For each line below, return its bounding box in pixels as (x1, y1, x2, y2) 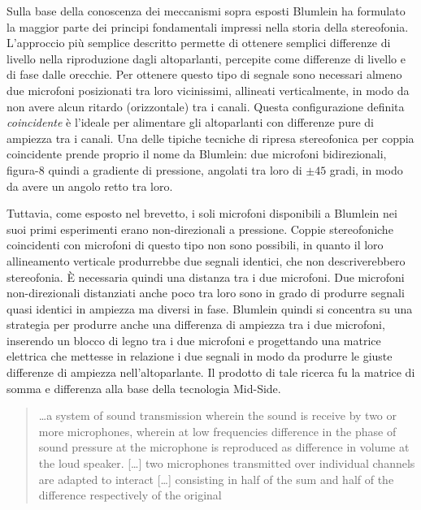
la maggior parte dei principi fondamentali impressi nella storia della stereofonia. (7, 18, 409, 35)
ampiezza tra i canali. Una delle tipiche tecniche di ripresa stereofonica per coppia (7, 129, 414, 146)
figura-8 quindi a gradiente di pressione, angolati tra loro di (7, 161, 302, 178)
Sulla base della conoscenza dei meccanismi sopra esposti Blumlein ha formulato (7, 2, 406, 19)
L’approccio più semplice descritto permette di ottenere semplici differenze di (7, 34, 391, 51)
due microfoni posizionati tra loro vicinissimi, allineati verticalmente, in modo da (7, 81, 410, 98)
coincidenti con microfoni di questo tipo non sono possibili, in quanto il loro (7, 236, 384, 253)
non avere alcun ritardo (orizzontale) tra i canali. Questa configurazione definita (7, 97, 405, 115)
